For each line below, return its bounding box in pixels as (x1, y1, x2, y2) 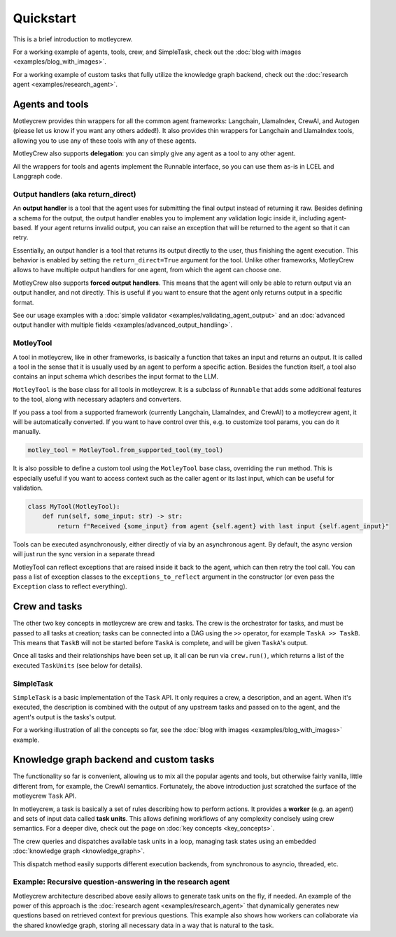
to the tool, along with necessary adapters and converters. (13, 395, 182, 404)
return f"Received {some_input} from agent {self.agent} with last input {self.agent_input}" (57, 522, 390, 530)
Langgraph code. (13, 171, 63, 180)
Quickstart (13, 10, 77, 26)
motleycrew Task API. (13, 791, 77, 801)
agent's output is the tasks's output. (13, 712, 117, 721)
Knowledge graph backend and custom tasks (13, 754, 215, 766)
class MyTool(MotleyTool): (27, 502, 120, 511)
